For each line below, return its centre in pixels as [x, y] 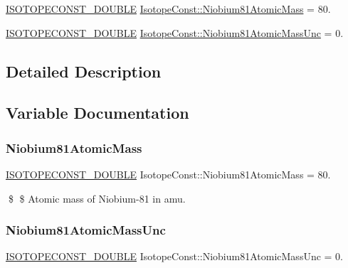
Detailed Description [84, 71]
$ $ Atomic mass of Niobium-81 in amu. [97, 198]
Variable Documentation [97, 113]
